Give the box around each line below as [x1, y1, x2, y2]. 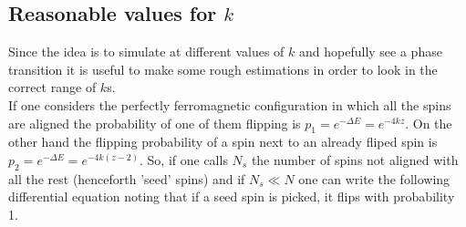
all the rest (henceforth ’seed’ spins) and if [8, 169, 245, 188]
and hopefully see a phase [299, 42, 442, 61]
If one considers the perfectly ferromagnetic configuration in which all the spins [8, 95, 451, 114]
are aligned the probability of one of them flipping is [8, 113, 301, 132]
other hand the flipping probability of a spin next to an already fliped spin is [8, 132, 438, 151]
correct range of [8, 77, 97, 97]
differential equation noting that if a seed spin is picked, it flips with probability [8, 187, 455, 206]
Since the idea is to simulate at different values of [8, 42, 285, 61]
